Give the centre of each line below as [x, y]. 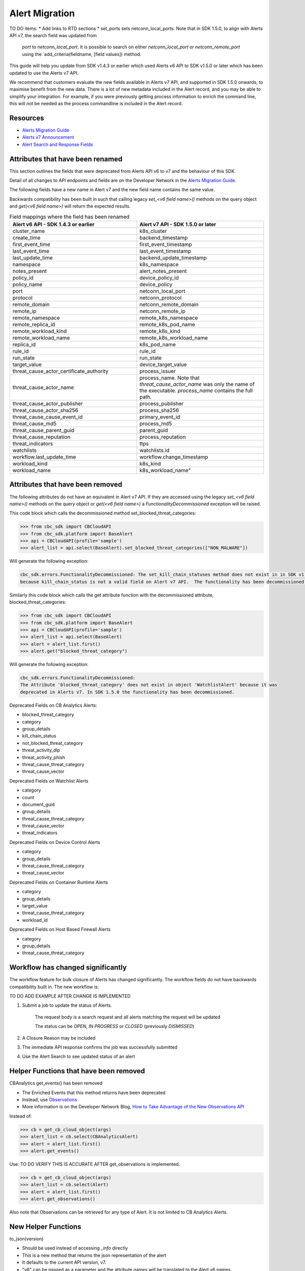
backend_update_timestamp [173, 258]
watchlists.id [155, 450]
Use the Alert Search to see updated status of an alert [79, 1056]
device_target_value [163, 365]
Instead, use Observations [50, 1100]
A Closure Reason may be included [59, 1038]
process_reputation [163, 437]
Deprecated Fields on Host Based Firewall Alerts [60, 929]
